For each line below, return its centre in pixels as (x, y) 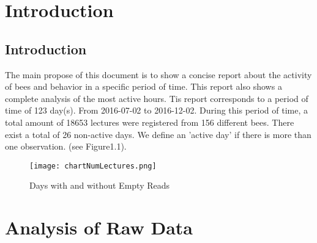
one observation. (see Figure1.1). (66, 146)
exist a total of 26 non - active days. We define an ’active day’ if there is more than (158, 134)
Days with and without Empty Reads (100, 185)
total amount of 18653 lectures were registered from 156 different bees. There (150, 122)
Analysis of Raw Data (99, 227)
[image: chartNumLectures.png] (93, 166)
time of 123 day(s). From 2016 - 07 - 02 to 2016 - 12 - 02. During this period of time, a (156, 110)
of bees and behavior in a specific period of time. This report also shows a (144, 86)
